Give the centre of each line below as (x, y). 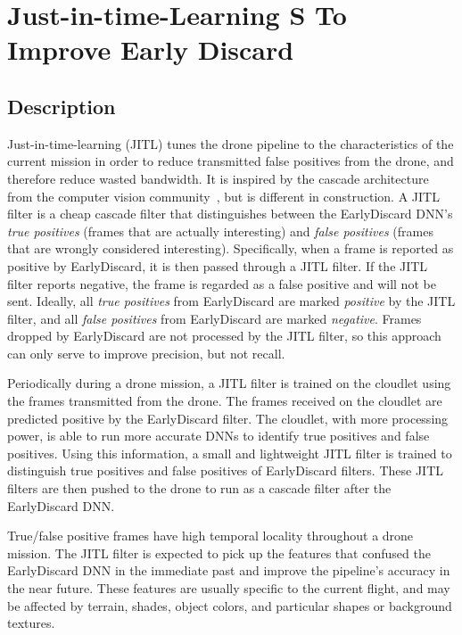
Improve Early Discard (151, 49)
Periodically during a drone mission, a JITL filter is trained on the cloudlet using (229, 383)
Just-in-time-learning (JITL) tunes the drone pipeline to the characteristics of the (231, 143)
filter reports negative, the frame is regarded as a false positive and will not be (222, 283)
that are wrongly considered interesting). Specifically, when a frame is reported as (231, 248)
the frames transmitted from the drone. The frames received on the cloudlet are (225, 401)
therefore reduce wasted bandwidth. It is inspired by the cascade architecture (218, 178)
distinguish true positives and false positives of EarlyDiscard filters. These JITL (225, 470)
